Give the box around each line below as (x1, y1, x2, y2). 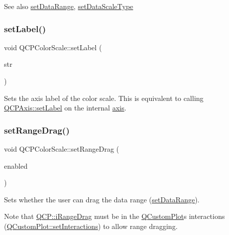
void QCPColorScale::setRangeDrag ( (4, 144, 120, 154)
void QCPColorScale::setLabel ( (4, 42, 102, 52)
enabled (4, 160, 28, 171)
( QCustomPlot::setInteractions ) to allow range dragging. (4, 220, 178, 231)
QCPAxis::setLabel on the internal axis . (4, 102, 127, 113)
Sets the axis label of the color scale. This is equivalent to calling (4, 92, 204, 103)
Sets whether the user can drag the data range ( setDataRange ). (4, 194, 200, 204)
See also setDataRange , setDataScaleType (4, 1, 134, 11)
